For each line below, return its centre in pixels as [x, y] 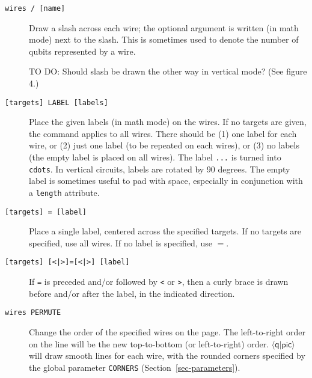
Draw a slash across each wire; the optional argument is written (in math [164, 27]
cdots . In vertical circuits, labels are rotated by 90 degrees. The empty [160, 169]
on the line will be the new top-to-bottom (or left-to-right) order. [149, 343]
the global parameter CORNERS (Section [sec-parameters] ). [135, 367]
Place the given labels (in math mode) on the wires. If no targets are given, [168, 122]
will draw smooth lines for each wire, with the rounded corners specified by [167, 355]
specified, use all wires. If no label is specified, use [121, 242]
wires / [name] [35, 8]
